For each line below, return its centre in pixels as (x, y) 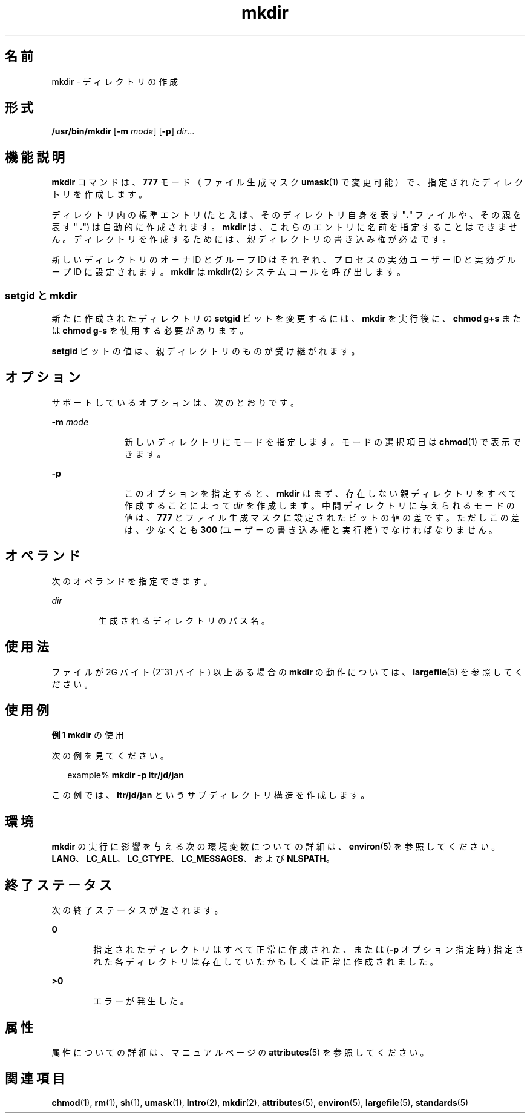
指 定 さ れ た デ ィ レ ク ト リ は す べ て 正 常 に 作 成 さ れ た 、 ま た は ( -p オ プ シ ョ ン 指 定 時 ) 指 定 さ (309, 950)
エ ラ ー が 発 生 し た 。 (141, 1001)
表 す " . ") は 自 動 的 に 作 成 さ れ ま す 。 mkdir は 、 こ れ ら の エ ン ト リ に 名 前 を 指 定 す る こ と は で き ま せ (284, 227)
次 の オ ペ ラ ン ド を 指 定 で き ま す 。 (132, 581)
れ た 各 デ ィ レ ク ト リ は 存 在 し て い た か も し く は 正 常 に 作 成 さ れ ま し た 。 (266, 962)
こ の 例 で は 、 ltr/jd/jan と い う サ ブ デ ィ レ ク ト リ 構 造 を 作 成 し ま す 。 (211, 795)
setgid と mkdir (41, 295)
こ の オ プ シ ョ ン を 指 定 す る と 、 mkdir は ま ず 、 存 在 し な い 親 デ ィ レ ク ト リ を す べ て (321, 493)
